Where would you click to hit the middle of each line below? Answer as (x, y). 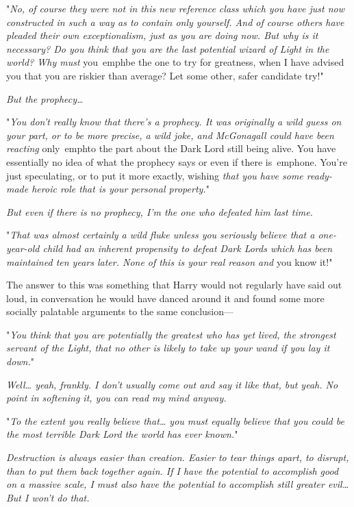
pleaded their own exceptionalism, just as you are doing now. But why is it (162, 35)
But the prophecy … (45, 98)
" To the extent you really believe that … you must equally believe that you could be (175, 420)
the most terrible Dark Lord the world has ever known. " (122, 434)
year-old (23, 248)
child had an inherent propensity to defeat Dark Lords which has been (188, 248)
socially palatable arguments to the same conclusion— (120, 311)
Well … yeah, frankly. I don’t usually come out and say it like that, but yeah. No (172, 384)
